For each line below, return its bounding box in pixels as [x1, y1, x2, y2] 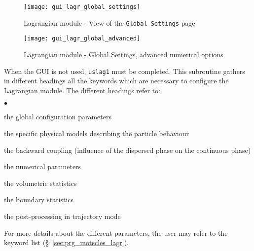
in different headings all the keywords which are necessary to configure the [4, 75, 229, 86]
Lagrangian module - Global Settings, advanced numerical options [24, 49, 223, 59]
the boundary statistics [4, 194, 74, 205]
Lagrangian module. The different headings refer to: [4, 85, 161, 95]
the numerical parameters [4, 161, 81, 172]
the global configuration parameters [4, 111, 111, 122]
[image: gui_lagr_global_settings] [24, 3, 141, 10]
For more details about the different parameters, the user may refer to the [4, 227, 228, 238]
